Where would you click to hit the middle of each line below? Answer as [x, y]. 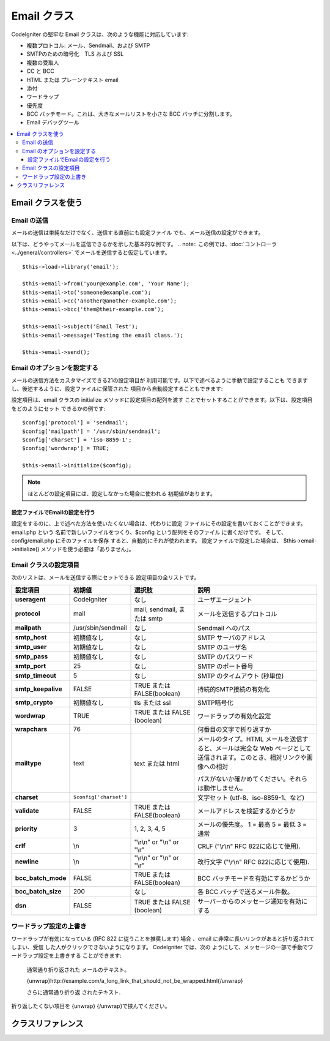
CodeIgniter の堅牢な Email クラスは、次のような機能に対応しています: [100, 34]
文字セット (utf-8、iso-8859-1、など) [251, 797]
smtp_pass [31, 656]
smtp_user [31, 647]
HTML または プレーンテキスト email [72, 80]
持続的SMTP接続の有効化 [234, 689]
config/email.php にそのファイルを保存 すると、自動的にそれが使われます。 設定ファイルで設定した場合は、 [147, 541]
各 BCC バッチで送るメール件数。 [246, 892]
